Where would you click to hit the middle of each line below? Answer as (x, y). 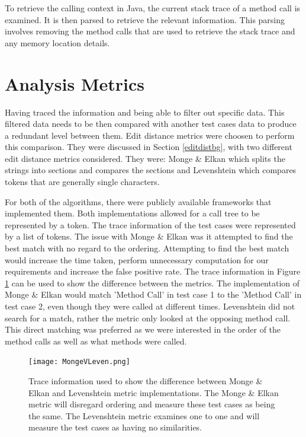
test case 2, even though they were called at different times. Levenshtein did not (150, 306)
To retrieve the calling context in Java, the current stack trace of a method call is (153, 8)
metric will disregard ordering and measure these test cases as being (152, 404)
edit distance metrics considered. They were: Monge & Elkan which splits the (145, 158)
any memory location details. (57, 42)
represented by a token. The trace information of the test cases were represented (150, 224)
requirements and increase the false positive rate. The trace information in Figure (153, 271)
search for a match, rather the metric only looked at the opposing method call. (148, 318)
